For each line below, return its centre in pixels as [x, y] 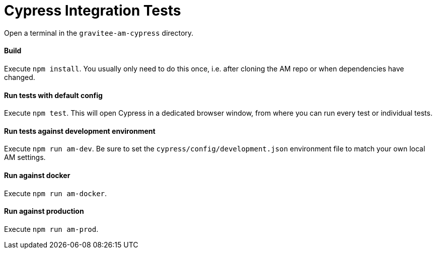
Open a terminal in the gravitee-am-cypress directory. [99, 33]
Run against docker [37, 176]
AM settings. [25, 157]
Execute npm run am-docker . [56, 193]
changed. [20, 77]
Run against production [44, 211]
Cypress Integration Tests [93, 11]
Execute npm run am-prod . [51, 229]
